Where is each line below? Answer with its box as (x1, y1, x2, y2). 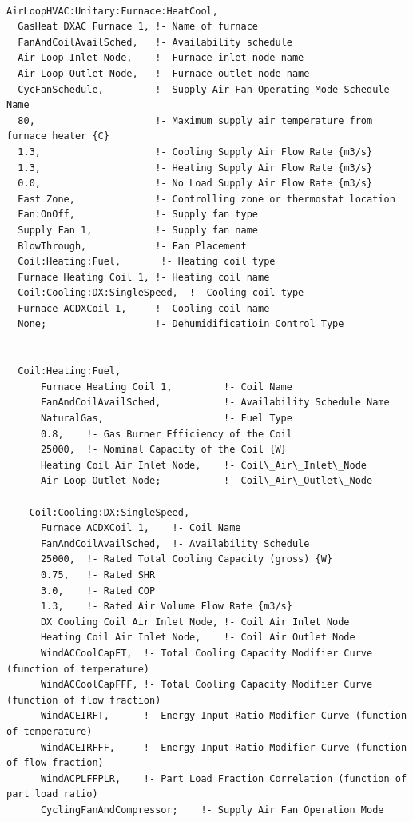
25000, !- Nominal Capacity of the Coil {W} (40, 444, 287, 456)
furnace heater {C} (6, 130, 109, 142)
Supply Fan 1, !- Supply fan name (18, 224, 258, 236)
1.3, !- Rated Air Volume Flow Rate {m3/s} (40, 601, 292, 613)
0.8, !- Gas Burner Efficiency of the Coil (40, 428, 292, 440)
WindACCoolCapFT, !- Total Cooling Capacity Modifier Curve (40, 647, 373, 659)
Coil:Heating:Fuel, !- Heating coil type (18, 256, 276, 268)
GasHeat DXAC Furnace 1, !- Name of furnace (18, 21, 258, 33)
